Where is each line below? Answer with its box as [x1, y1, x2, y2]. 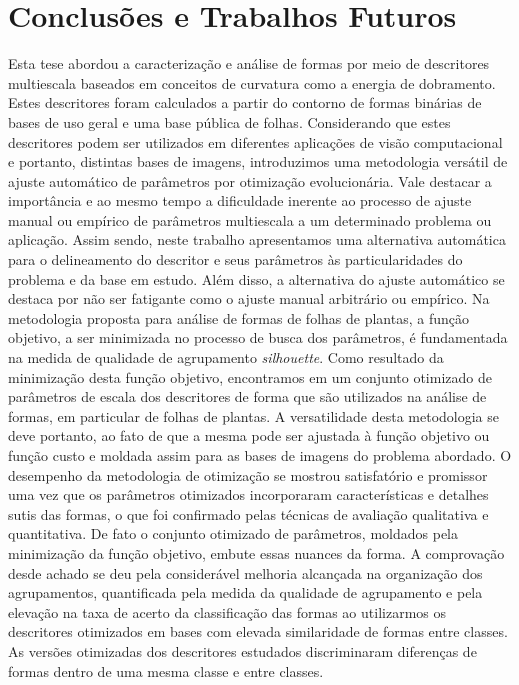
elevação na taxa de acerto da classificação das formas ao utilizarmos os [8, 601, 447, 622]
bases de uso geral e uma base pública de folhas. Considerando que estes [8, 111, 451, 132]
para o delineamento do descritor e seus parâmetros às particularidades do [8, 249, 463, 270]
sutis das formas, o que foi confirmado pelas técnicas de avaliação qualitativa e [8, 503, 489, 524]
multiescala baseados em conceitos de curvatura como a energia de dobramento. [8, 72, 496, 93]
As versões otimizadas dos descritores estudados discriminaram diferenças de [8, 640, 477, 661]
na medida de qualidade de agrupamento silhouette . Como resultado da [8, 347, 444, 368]
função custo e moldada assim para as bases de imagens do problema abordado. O [8, 445, 512, 465]
